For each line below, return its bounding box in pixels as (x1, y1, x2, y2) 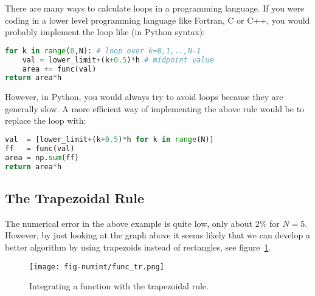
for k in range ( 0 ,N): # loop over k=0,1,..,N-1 (5, 46, 201, 55)
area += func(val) (22, 64, 97, 73)
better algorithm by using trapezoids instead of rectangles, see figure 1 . (5, 240, 271, 253)
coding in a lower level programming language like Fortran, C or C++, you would (5, 13, 310, 26)
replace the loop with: (5, 114, 86, 127)
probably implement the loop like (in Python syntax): (5, 25, 205, 38)
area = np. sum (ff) (5, 153, 79, 162)
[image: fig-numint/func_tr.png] (29, 262, 164, 271)
